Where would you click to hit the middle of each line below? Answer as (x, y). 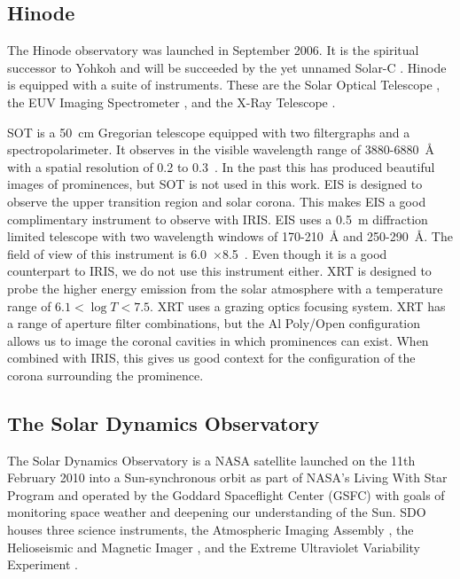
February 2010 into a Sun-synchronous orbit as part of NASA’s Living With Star (227, 477)
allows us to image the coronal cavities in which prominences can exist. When (218, 340)
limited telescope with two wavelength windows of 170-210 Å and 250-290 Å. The (230, 236)
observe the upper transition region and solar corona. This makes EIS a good (217, 201)
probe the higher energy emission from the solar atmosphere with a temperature (225, 288)
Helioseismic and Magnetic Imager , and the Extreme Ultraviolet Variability (214, 547)
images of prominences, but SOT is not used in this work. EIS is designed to (215, 184)
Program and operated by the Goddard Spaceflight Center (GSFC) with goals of (226, 494)
